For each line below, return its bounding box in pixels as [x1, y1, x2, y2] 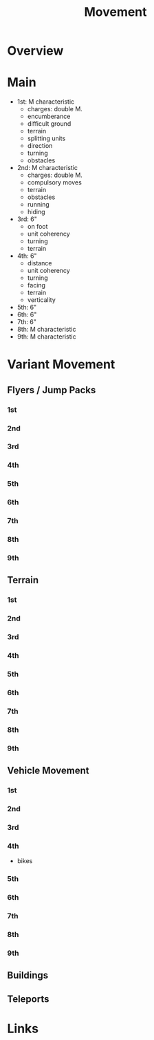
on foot [27, 223, 48, 231]
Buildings [7, 970, 49, 981]
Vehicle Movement [7, 765, 89, 777]
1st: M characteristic [16, 97, 75, 106]
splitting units [27, 134, 66, 142]
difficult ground [27, 120, 71, 128]
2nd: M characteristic [16, 164, 78, 172]
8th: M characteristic [16, 325, 76, 334]
